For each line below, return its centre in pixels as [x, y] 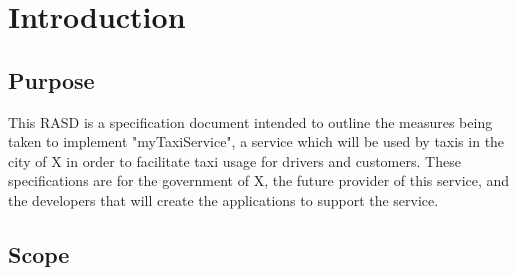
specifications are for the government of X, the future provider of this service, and [259, 180]
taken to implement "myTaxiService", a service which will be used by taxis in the [256, 141]
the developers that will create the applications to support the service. [223, 199]
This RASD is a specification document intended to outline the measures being [250, 121]
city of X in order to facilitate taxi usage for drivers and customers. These [234, 160]
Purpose [51, 79]
